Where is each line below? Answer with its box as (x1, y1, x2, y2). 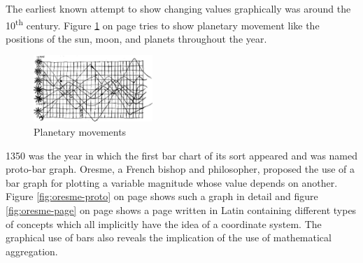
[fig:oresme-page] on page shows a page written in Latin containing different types (6, 202, 357, 217)
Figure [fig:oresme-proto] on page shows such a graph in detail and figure (6, 189, 318, 204)
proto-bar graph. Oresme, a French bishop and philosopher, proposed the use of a (6, 162, 355, 176)
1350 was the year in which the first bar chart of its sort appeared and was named (6, 148, 358, 162)
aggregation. (6, 243, 58, 258)
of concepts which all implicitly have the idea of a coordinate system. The (6, 216, 322, 231)
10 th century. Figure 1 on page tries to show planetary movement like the (6, 15, 320, 32)
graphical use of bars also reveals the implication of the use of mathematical (6, 230, 332, 245)
